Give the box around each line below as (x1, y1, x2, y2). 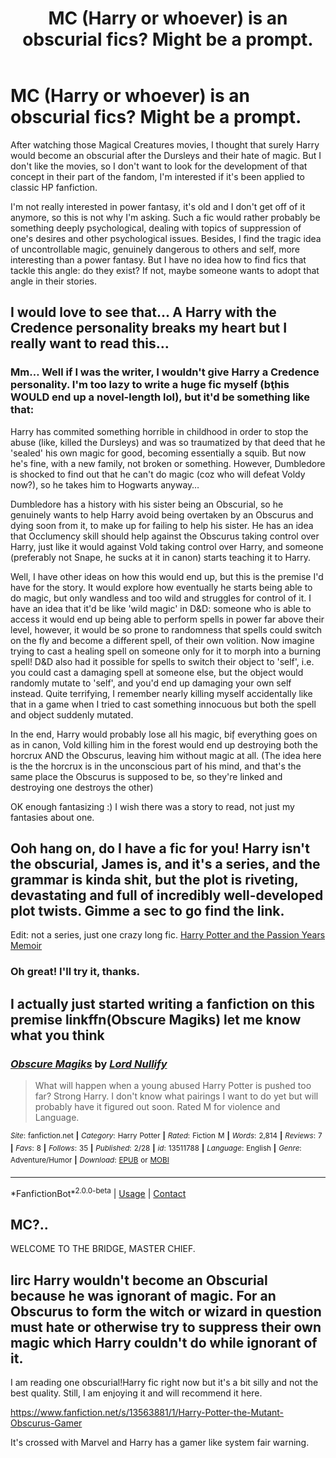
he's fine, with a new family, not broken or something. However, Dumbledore (10, 457, 326, 469)
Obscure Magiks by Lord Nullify (10, 1057, 168, 1071)
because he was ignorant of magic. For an (10, 1287, 277, 1304)
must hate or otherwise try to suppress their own (10, 1318, 322, 1336)
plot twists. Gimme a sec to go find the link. (10, 903, 285, 920)
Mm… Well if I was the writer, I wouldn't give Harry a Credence (10, 365, 320, 379)
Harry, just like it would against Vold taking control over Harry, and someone (10, 540, 324, 552)
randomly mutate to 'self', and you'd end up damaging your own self (10, 677, 292, 689)
